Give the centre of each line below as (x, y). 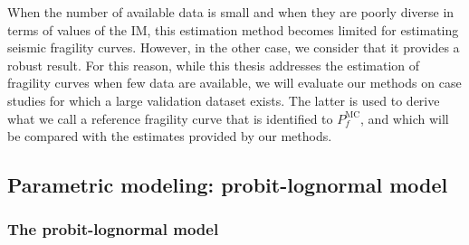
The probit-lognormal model (113, 229)
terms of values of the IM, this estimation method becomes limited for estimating (233, 29)
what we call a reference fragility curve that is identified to (170, 118)
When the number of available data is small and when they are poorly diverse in (231, 12)
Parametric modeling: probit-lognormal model (228, 185)
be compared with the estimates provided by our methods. (170, 136)
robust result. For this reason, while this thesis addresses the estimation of (214, 65)
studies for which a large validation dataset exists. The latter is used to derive (224, 100)
